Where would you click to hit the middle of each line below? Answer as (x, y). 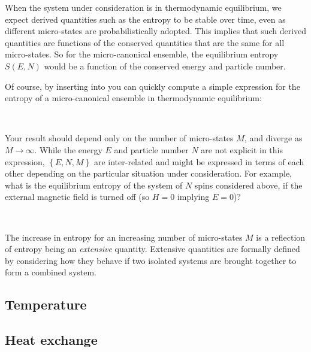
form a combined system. (51, 272)
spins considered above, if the (248, 185)
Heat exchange (51, 340)
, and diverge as (273, 138)
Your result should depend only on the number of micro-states (119, 138)
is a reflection (281, 237)
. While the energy (68, 149)
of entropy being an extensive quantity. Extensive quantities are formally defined (153, 249)
